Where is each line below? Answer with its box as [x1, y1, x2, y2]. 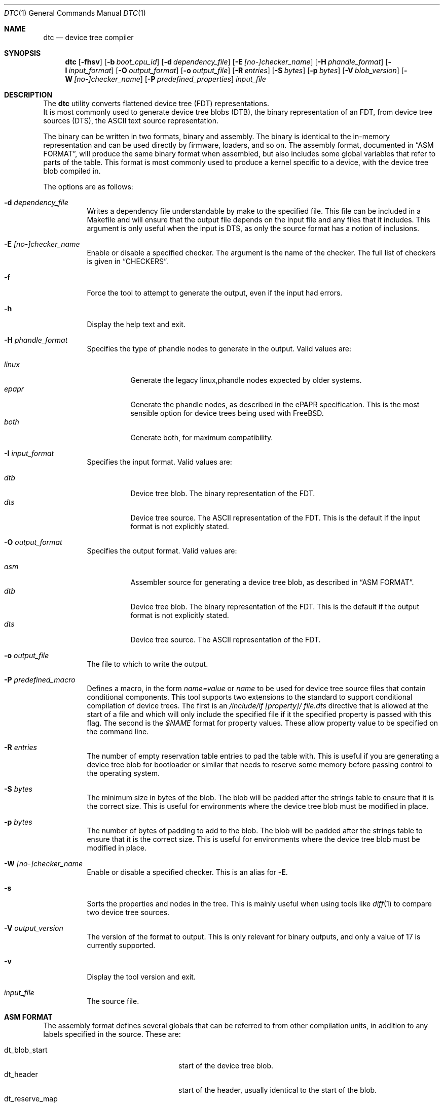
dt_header [4, 1070, 38, 1079]
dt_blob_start [4, 1046, 48, 1054]
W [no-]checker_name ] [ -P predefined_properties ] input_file [65, 75, 266, 83]
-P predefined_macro [4, 675, 76, 684]
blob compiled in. [43, 167, 101, 175]
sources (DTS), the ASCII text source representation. [43, 116, 219, 125]
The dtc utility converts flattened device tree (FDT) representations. [43, 99, 269, 108]
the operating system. [87, 769, 160, 777]
